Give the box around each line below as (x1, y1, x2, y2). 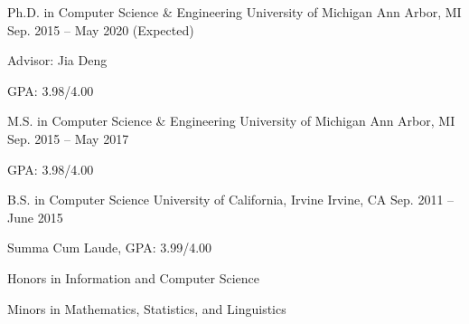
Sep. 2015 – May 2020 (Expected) (7, 20, 194, 39)
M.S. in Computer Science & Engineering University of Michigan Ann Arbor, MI (7, 111, 455, 130)
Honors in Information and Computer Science (7, 268, 260, 287)
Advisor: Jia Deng (7, 51, 108, 70)
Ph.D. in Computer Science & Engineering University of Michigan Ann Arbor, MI (7, 3, 462, 21)
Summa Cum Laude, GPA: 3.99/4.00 (7, 238, 212, 257)
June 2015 (7, 207, 63, 226)
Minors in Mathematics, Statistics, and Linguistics (7, 299, 286, 318)
